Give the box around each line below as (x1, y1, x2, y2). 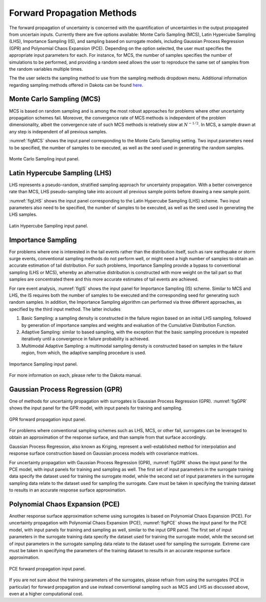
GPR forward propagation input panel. (9, 416, 86, 422)
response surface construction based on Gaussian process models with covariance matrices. (9, 450, 199, 456)
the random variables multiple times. (9, 66, 83, 72)
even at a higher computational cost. (9, 591, 84, 597)
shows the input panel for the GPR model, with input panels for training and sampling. (9, 405, 183, 411)
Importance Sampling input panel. (9, 361, 78, 367)
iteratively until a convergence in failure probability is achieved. (21, 336, 150, 342)
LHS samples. (9, 211, 37, 217)
